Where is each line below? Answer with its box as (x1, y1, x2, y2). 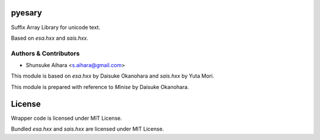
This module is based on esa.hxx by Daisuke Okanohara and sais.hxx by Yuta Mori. (11, 72, 215, 79)
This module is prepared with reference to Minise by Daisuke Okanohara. (11, 83, 189, 90)
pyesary (11, 8, 43, 18)
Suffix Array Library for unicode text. (11, 24, 101, 31)
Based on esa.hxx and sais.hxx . (11, 34, 89, 42)
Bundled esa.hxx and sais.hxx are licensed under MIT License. (11, 125, 164, 133)
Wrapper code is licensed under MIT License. (11, 114, 123, 122)
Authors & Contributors (11, 49, 80, 58)
